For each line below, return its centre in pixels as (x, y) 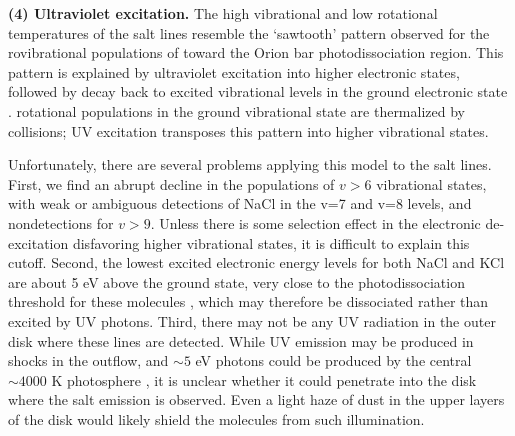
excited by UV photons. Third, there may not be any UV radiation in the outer (252, 320)
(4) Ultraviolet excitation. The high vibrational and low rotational (223, 13)
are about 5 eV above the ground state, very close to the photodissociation (236, 281)
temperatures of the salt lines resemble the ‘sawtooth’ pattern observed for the (249, 32)
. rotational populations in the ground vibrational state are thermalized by (236, 110)
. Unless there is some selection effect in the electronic (315, 222)
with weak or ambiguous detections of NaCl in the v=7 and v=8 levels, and (240, 203)
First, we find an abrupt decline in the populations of (171, 183)
